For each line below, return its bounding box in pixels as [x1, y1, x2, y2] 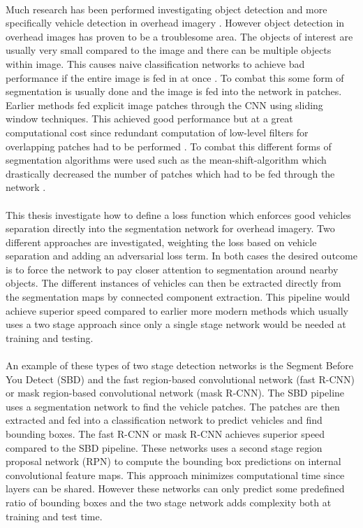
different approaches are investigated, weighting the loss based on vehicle [6, 234, 317, 249]
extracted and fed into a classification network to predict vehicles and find [6, 413, 323, 427]
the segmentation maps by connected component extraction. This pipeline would [6, 290, 350, 304]
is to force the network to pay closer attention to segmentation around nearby [6, 262, 339, 276]
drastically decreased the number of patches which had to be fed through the [6, 166, 335, 180]
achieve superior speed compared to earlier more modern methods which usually [6, 303, 348, 317]
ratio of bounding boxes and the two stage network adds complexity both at [6, 494, 332, 509]
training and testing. [6, 330, 94, 345]
